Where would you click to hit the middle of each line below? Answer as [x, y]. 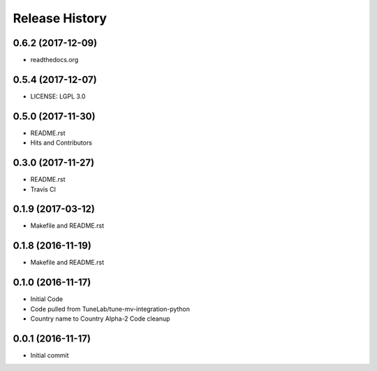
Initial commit [50, 355]
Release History [60, 18]
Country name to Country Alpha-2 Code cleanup [100, 319]
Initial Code [46, 299]
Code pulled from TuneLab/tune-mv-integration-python [110, 309]
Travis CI [43, 189]
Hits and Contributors [61, 143]
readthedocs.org [54, 60]
